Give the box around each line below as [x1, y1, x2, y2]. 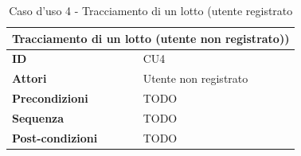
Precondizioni [12, 90, 88, 107]
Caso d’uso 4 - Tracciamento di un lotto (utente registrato [9, 2, 293, 18]
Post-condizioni [12, 129, 98, 146]
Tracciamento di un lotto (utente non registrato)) [12, 29, 290, 46]
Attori [12, 70, 47, 87]
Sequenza [12, 109, 64, 126]
